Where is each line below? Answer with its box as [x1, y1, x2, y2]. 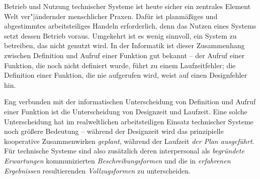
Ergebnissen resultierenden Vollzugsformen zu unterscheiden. [4, 165, 191, 175]
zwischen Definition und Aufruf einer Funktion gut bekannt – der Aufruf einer [4, 50, 245, 60]
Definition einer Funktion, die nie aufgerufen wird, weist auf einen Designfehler [4, 70, 247, 80]
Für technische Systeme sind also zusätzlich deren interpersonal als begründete [4, 145, 244, 156]
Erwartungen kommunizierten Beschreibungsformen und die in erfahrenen [4, 155, 231, 165]
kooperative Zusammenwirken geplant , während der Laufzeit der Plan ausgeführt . [4, 135, 254, 146]
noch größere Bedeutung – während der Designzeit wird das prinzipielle [4, 126, 224, 136]
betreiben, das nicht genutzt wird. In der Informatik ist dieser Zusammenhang [4, 40, 245, 51]
